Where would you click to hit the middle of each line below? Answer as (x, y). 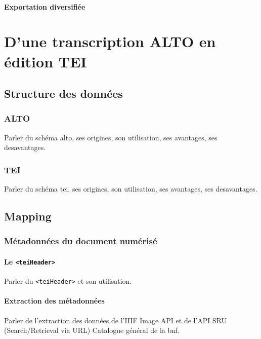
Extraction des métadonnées (54, 301)
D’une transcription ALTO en (110, 41)
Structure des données (63, 93)
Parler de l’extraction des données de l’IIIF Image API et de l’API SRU (116, 320)
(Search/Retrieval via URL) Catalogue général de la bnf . (92, 330)
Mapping (28, 216)
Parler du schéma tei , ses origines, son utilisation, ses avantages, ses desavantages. (131, 189)
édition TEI (46, 61)
